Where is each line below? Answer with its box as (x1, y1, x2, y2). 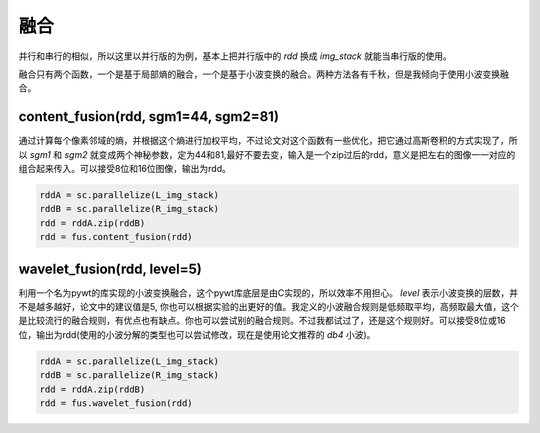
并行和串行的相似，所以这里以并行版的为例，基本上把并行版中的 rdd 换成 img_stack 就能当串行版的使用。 (18, 50, 452, 62)
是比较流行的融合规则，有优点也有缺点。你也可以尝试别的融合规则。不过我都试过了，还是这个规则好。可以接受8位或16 (18, 315, 507, 327)
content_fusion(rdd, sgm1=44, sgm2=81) (18, 108, 280, 125)
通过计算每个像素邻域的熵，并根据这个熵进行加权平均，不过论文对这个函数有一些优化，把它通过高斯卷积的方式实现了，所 (18, 135, 518, 147)
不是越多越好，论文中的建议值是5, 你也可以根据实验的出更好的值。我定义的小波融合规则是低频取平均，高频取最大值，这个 (18, 301, 519, 313)
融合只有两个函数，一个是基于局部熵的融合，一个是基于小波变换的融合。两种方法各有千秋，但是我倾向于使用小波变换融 (18, 68, 509, 80)
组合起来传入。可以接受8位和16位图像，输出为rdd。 (18, 163, 232, 175)
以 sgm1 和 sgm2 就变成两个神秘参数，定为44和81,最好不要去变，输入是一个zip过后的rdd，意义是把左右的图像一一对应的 (18, 148, 516, 160)
